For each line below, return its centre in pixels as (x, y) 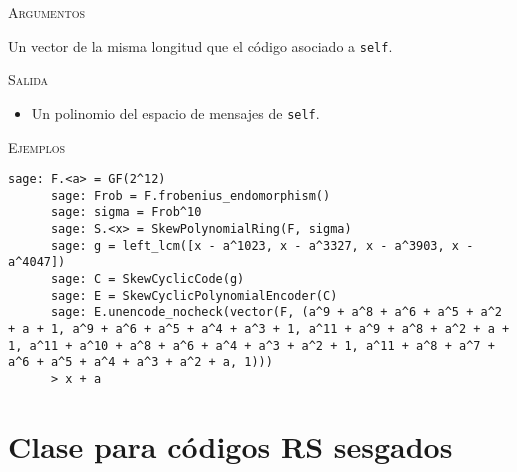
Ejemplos (37, 146)
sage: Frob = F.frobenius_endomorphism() (190, 195)
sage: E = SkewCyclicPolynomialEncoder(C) (194, 295)
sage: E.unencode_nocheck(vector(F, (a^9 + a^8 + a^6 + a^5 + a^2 (276, 312)
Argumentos (46, 12)
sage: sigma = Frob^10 (126, 212)
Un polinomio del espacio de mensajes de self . (175, 112)
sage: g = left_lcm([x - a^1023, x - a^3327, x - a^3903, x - (262, 245)
